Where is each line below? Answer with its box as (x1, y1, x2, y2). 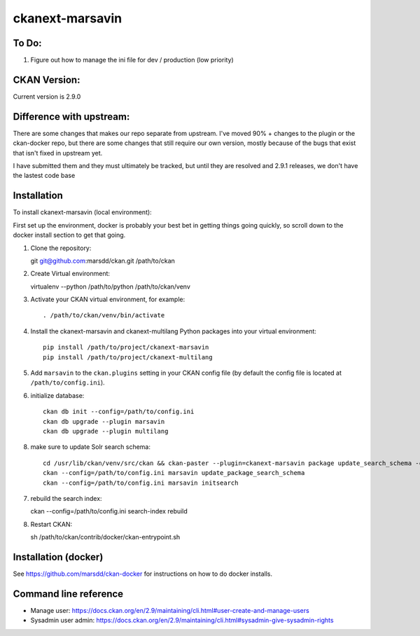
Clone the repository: (30, 244, 92, 252)
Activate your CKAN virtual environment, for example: (30, 295, 185, 304)
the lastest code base (13, 172, 76, 180)
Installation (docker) (13, 551, 104, 563)
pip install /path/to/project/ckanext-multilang (43, 353, 213, 361)
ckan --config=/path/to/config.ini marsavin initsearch (43, 478, 239, 487)
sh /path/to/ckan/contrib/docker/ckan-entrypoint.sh (30, 533, 181, 541)
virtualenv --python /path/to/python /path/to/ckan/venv (30, 282, 190, 291)
